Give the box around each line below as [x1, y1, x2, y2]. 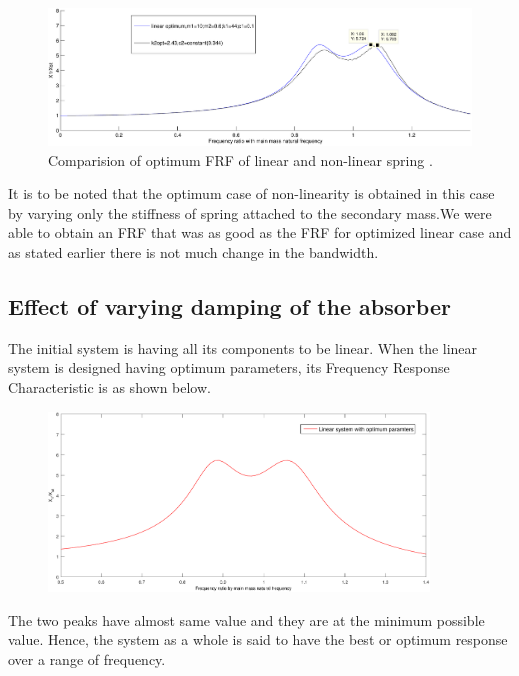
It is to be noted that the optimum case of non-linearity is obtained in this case [8, 183, 495, 204]
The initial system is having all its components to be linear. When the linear [8, 337, 478, 358]
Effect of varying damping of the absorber [8, 290, 451, 321]
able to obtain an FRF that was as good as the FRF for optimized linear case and [8, 222, 512, 243]
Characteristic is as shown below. [8, 376, 211, 397]
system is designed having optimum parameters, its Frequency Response [8, 357, 450, 378]
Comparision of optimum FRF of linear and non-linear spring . [48, 149, 433, 170]
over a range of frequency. [8, 648, 166, 669]
